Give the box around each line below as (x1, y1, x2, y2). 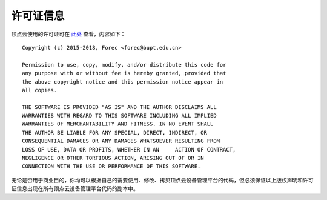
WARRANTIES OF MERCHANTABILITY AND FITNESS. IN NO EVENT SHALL (22, 121, 214, 127)
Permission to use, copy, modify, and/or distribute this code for (22, 61, 226, 68)
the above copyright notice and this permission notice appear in (22, 78, 223, 85)
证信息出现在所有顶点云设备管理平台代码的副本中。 (11, 185, 139, 192)
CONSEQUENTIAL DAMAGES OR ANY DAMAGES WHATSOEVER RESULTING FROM (22, 138, 220, 145)
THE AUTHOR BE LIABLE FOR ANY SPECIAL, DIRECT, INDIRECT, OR (22, 129, 207, 136)
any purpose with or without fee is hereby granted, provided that (22, 70, 226, 77)
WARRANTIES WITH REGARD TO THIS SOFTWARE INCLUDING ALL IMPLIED (22, 112, 217, 119)
